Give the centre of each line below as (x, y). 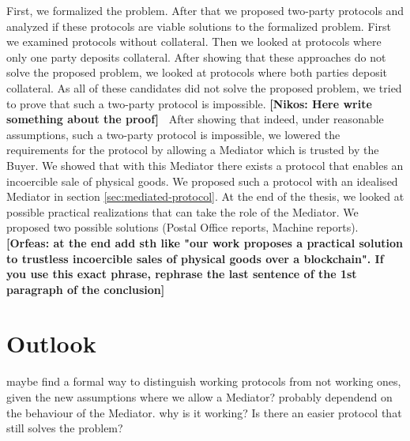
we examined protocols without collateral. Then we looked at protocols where (194, 41)
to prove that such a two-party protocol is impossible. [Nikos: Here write (189, 103)
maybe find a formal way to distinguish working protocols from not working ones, (204, 381)
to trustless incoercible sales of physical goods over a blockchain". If (195, 258)
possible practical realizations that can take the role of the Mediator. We (182, 211)
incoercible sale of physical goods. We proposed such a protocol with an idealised (202, 181)
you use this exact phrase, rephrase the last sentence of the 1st (182, 274)
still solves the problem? (65, 428)
